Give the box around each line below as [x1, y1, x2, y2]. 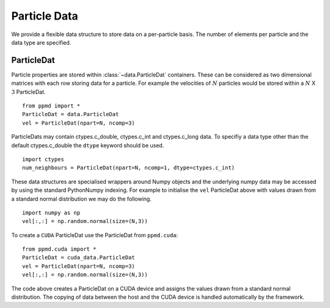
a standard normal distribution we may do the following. [11, 195, 152, 202]
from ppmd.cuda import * [22, 246, 97, 253]
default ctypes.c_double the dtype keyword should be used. [11, 141, 164, 149]
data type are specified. [11, 38, 71, 46]
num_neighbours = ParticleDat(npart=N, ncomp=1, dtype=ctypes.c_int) [22, 164, 235, 171]
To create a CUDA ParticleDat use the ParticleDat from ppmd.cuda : [11, 231, 178, 238]
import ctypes [22, 156, 64, 163]
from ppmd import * [22, 103, 81, 109]
